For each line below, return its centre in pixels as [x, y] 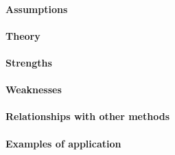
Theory [23, 35]
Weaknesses [34, 90]
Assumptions [37, 9]
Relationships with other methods [87, 116]
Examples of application [63, 143]
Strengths [29, 62]
